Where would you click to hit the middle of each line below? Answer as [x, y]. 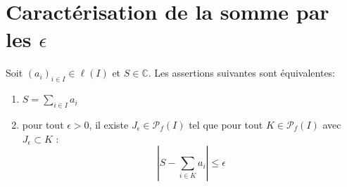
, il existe [109, 124]
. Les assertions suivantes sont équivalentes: [242, 73]
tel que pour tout [226, 124]
